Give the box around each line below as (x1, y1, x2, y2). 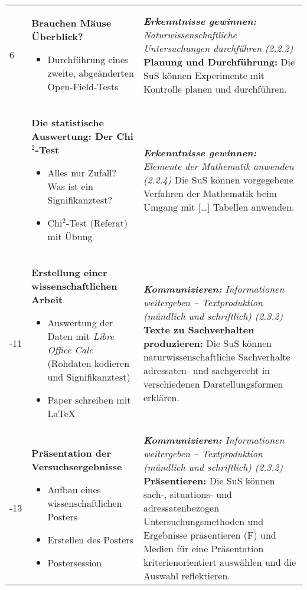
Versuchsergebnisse (31, 460, 122, 473)
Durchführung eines (47, 53, 129, 66)
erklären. (143, 390, 179, 404)
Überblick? (31, 29, 83, 43)
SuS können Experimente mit (143, 68, 265, 82)
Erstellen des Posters (47, 533, 133, 546)
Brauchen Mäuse (31, 16, 112, 29)
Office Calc (47, 343, 93, 356)
